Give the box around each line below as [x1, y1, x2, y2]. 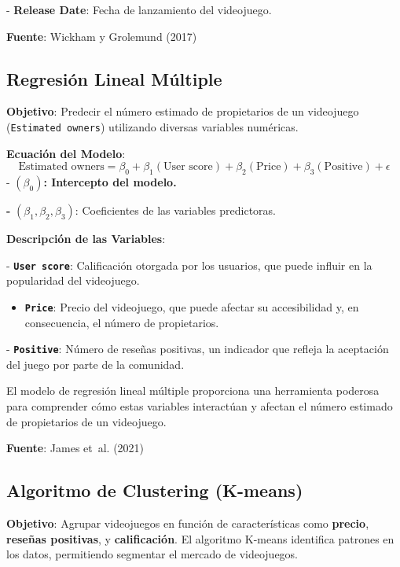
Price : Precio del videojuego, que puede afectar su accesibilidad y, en [24, 298, 359, 315]
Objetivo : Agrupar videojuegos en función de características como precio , [6, 514, 369, 531]
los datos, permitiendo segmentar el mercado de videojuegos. [6, 546, 299, 562]
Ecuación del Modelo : [6, 145, 126, 161]
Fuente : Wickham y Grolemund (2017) [6, 28, 197, 44]
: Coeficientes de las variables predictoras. [75, 202, 276, 219]
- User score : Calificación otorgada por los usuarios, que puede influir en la [6, 256, 372, 273]
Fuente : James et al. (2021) [6, 440, 145, 456]
